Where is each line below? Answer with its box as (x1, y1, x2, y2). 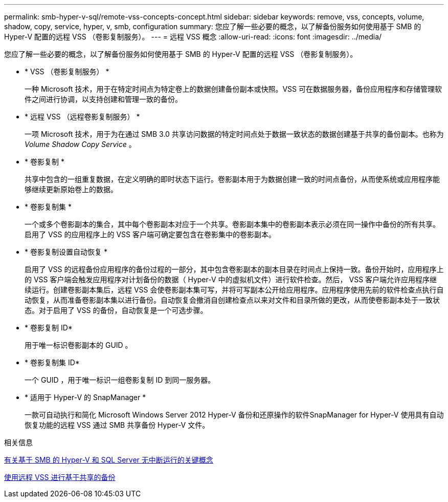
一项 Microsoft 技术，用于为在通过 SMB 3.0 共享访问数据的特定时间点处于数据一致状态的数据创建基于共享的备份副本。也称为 (25, 130, 444, 138)
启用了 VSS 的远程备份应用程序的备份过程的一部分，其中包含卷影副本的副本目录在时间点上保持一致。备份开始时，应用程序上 (25, 265, 444, 274)
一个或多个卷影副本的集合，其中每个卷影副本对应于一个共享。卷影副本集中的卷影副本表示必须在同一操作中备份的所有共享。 (25, 220, 440, 228)
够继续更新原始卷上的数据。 (25, 185, 118, 194)
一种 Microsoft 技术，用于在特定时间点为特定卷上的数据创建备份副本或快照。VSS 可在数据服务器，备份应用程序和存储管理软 (25, 85, 442, 93)
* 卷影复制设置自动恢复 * (25, 247, 107, 256)
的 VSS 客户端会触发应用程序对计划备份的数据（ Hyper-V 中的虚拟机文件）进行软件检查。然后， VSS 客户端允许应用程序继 (25, 275, 437, 284)
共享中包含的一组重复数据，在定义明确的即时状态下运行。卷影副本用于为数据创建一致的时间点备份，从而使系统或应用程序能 (25, 175, 440, 183)
